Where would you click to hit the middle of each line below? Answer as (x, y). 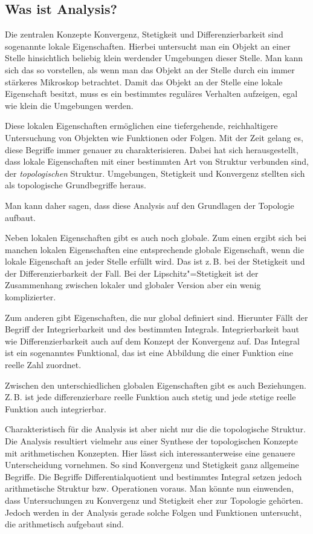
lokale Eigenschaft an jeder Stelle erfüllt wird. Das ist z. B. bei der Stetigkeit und (155, 261)
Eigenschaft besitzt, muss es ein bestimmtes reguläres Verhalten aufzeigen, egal (151, 94)
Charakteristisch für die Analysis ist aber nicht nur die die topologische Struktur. (155, 429)
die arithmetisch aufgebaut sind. (64, 524)
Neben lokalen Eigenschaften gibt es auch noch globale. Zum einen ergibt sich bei (156, 238)
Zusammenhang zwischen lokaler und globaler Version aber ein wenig (133, 285)
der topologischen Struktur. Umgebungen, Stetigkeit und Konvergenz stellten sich (155, 173)
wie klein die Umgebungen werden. (69, 105)
